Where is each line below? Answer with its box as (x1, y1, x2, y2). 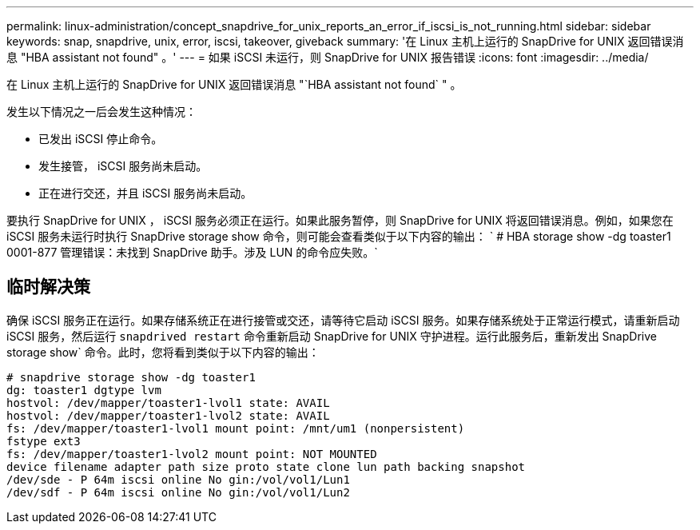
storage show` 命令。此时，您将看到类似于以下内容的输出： (6, 345, 320, 359)
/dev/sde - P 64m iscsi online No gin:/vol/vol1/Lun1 (6, 472, 350, 486)
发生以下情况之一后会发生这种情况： (6, 105, 197, 118)
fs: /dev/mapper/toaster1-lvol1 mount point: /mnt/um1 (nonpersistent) (6, 421, 465, 435)
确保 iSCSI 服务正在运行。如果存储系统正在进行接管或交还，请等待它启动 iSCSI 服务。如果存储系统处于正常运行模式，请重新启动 (6, 313, 680, 327)
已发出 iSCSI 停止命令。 (38, 132, 163, 145)
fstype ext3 (6, 434, 81, 448)
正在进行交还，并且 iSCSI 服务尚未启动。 (38, 186, 253, 200)
